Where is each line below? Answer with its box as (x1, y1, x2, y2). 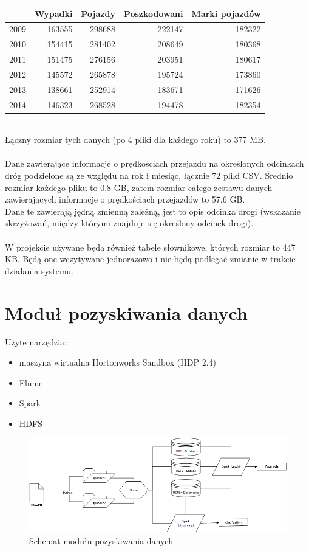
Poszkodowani (123, 7, 183, 19)
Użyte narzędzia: (5, 335, 67, 348)
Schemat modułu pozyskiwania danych (29, 534, 173, 547)
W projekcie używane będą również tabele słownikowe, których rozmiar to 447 (5, 240, 296, 253)
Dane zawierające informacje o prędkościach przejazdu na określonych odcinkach (5, 157, 304, 170)
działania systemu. (5, 264, 73, 277)
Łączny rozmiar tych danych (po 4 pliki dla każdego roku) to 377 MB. (5, 133, 266, 146)
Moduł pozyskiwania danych (5, 300, 248, 325)
